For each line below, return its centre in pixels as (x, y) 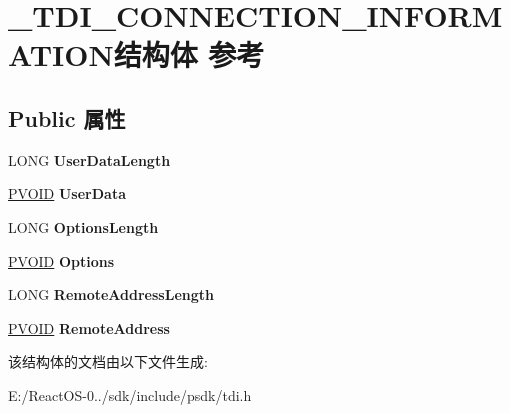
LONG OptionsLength (83, 226)
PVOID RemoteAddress (89, 327)
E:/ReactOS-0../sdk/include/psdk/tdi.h (130, 394)
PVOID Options (61, 260)
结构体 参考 (189, 54)
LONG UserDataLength (89, 159)
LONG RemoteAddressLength (111, 294)
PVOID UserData (67, 193)
